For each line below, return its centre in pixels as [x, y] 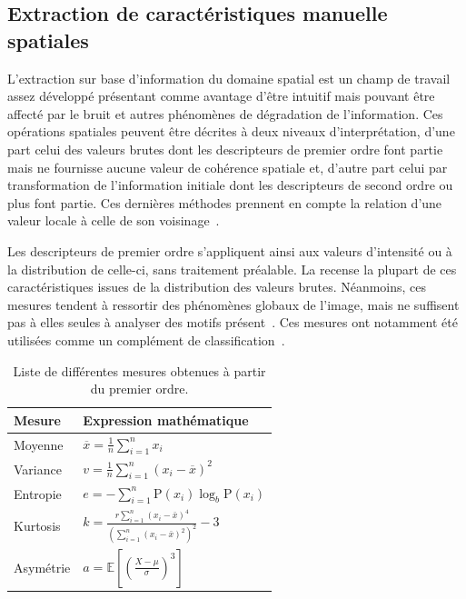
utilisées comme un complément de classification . [146, 339]
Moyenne [39, 444]
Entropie [38, 493]
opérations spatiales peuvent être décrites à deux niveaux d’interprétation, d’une [231, 131]
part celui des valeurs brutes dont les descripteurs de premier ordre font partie [225, 149]
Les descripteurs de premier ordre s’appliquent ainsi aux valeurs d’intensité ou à [230, 250]
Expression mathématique [166, 419]
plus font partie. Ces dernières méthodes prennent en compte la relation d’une [225, 202]
